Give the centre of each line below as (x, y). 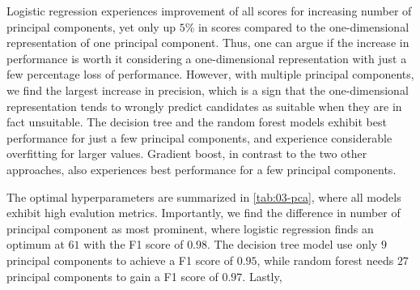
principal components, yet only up (91, 26)
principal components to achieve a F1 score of (120, 260)
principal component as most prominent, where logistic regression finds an (190, 228)
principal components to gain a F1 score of (112, 276)
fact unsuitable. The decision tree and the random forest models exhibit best (197, 122)
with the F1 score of (134, 244)
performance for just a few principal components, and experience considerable (199, 137)
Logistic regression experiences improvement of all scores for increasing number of (209, 11)
